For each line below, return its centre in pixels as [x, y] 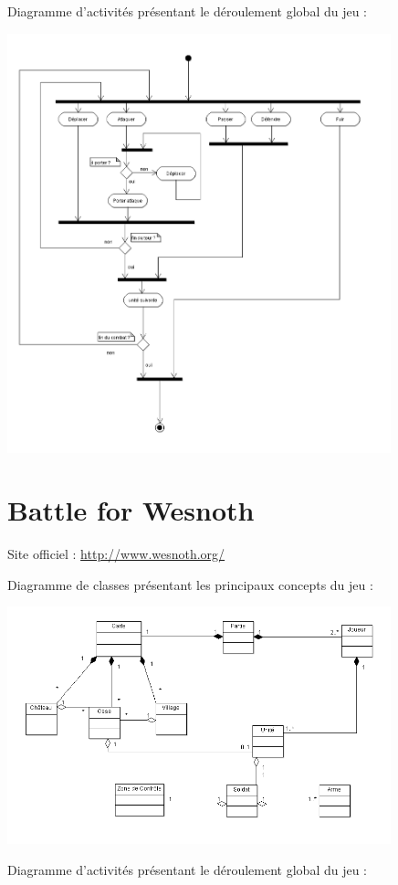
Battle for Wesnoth [131, 510]
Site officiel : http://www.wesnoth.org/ [116, 554]
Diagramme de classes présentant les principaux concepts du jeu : [190, 584]
